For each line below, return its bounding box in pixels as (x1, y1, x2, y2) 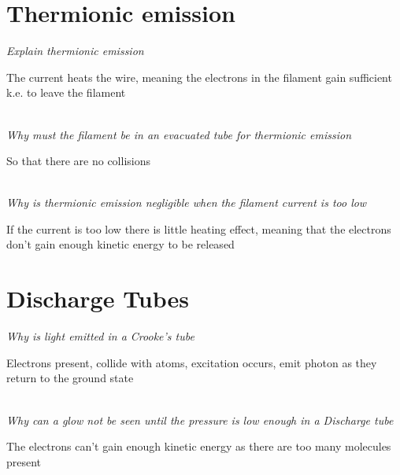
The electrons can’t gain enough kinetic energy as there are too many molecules (6, 438, 391, 455)
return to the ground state (6, 370, 134, 386)
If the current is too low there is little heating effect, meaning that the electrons (6, 220, 391, 237)
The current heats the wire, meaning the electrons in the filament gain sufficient (6, 68, 392, 85)
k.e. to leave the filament (6, 84, 126, 101)
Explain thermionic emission (6, 42, 144, 59)
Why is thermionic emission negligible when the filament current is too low (6, 194, 367, 211)
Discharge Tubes (6, 282, 190, 315)
